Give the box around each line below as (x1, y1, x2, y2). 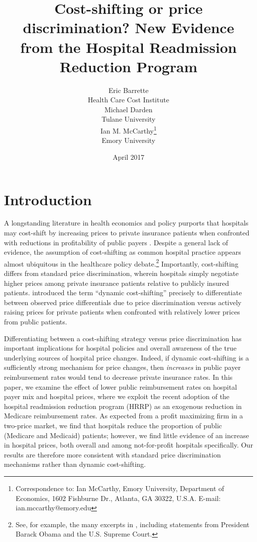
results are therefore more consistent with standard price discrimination (4, 449, 221, 459)
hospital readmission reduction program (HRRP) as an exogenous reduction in (4, 401, 242, 411)
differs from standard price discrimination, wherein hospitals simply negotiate (4, 268, 239, 278)
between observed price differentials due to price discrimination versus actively (4, 297, 242, 307)
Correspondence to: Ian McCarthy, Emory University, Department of (15, 483, 224, 493)
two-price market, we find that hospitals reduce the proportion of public (4, 420, 222, 430)
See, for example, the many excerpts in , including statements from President (15, 519, 250, 529)
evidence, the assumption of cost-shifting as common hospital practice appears (4, 247, 241, 257)
